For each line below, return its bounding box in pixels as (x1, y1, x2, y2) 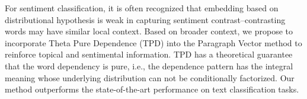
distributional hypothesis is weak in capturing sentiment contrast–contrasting (5, 13, 286, 25)
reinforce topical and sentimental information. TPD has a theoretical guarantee (5, 48, 293, 60)
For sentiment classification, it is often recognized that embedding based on (5, 2, 279, 14)
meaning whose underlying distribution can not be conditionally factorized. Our (5, 71, 295, 84)
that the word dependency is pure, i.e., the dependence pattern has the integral (5, 59, 293, 72)
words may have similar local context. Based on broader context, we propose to (5, 25, 293, 37)
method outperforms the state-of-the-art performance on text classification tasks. (5, 83, 299, 95)
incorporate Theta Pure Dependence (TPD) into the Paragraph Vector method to (5, 36, 302, 49)
